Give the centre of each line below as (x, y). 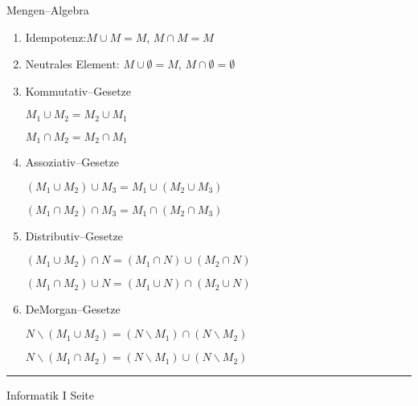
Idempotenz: (56, 37)
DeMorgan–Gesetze (73, 309)
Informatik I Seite (50, 395)
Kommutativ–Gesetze (78, 90)
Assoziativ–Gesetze (72, 162)
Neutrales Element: (72, 64)
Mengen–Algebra (48, 10)
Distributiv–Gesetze (74, 235)
